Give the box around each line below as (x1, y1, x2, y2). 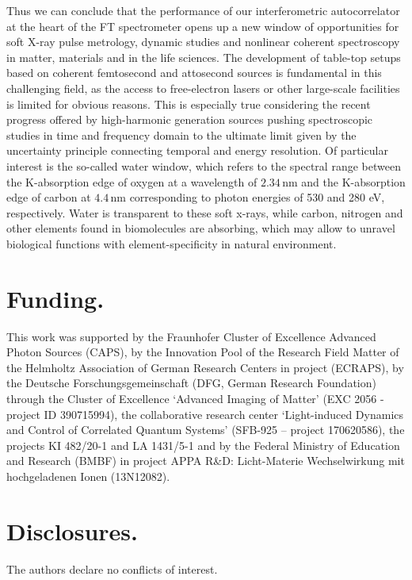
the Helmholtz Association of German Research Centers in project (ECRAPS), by (6, 359, 404, 375)
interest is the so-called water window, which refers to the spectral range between (6, 157, 401, 174)
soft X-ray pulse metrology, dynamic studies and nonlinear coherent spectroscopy (6, 33, 400, 50)
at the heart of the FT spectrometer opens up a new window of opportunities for (6, 17, 399, 34)
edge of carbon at (6, 189, 91, 205)
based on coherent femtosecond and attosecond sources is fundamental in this (6, 64, 382, 81)
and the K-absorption (301, 173, 406, 190)
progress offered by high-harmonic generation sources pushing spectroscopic (6, 111, 373, 128)
